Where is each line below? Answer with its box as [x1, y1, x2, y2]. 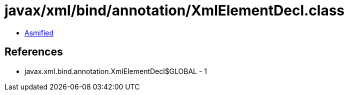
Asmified [24, 28, 54, 37]
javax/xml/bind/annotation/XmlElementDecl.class [4, 2, 345, 19]
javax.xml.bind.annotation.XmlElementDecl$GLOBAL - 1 [24, 66, 207, 75]
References [4, 45, 63, 58]
